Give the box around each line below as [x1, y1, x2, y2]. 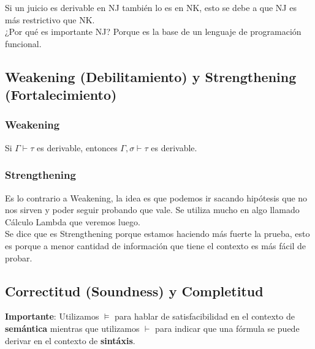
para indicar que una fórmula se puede [155, 321, 300, 334]
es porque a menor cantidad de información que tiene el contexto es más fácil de [5, 239, 306, 252]
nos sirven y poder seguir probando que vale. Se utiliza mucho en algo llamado [5, 203, 300, 216]
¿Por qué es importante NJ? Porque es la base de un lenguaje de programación [5, 25, 302, 38]
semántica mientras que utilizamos [5, 321, 140, 334]
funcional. [5, 37, 42, 50]
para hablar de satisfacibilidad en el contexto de [115, 310, 295, 323]
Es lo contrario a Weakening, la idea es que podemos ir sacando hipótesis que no [5, 191, 308, 204]
